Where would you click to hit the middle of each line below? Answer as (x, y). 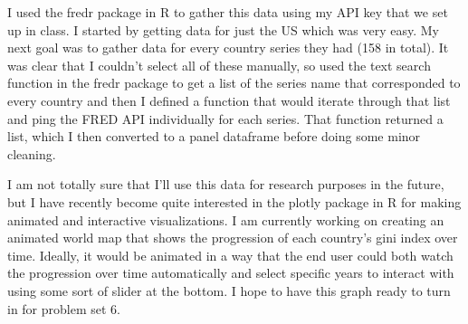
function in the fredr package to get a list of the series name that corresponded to (234, 83)
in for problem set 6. (64, 308)
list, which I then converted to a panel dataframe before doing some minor (214, 136)
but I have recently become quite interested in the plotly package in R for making (234, 201)
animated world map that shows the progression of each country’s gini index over (233, 238)
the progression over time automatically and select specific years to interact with (231, 273)
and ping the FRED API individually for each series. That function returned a (225, 118)
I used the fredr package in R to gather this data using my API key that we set (228, 12)
